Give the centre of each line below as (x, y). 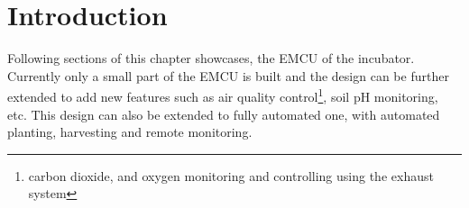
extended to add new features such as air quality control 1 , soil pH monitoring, (223, 95)
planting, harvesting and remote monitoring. (130, 132)
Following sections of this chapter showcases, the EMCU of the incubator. (211, 58)
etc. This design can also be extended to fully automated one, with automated (224, 114)
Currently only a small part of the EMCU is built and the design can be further (228, 75)
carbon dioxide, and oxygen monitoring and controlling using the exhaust (231, 175)
